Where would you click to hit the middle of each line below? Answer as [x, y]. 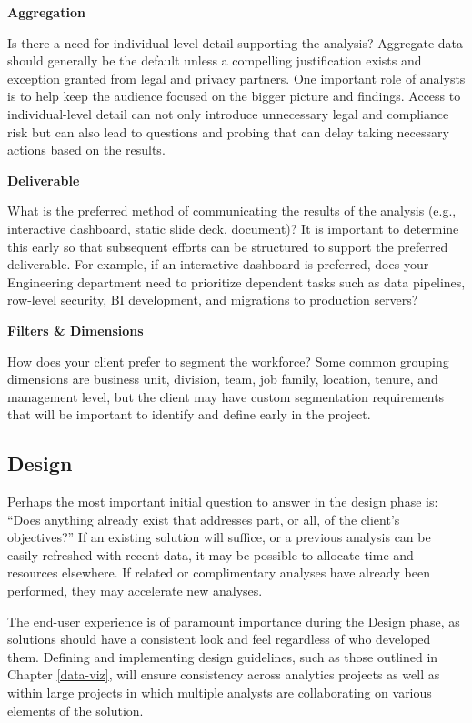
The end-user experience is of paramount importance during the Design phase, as [234, 621]
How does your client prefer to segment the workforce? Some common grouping [228, 361]
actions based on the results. [86, 150]
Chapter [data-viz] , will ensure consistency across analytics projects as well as [224, 674]
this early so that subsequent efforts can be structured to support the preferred [228, 246]
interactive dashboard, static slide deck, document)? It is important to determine [233, 228]
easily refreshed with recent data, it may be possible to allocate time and [211, 554]
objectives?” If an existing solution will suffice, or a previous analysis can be [219, 537]
